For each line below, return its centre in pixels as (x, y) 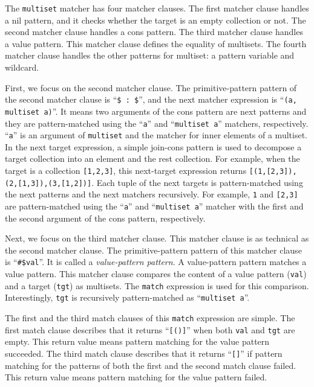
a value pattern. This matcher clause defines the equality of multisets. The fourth (156, 43)
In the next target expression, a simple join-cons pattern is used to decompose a (153, 146)
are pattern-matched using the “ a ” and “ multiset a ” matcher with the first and (154, 206)
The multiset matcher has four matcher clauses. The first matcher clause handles (157, 8)
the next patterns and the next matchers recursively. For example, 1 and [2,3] (152, 194)
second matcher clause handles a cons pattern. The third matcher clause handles (154, 32)
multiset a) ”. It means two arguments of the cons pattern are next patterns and (156, 111)
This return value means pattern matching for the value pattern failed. (136, 377)
